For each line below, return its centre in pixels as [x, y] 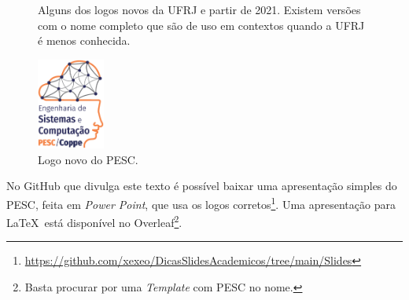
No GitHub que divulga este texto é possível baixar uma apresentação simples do [202, 186]
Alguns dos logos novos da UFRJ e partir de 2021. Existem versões [199, 9]
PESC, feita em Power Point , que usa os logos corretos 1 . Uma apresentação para [201, 203]
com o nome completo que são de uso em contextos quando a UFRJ [201, 25]
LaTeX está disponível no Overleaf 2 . [94, 221]
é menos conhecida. [84, 40]
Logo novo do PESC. [88, 159]
